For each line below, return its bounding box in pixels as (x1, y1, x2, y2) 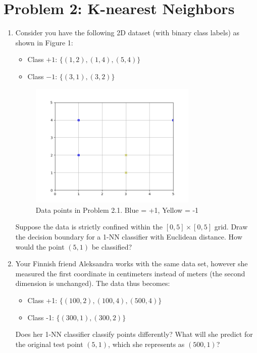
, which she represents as (108, 338, 185, 349)
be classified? (91, 241, 132, 252)
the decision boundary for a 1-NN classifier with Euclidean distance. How (15, 231, 242, 242)
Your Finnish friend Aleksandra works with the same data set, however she (15, 258, 248, 269)
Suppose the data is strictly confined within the (15, 221, 163, 232)
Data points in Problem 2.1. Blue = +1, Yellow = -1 (35, 204, 199, 215)
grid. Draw (214, 221, 248, 232)
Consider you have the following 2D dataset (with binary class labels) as (15, 27, 240, 38)
